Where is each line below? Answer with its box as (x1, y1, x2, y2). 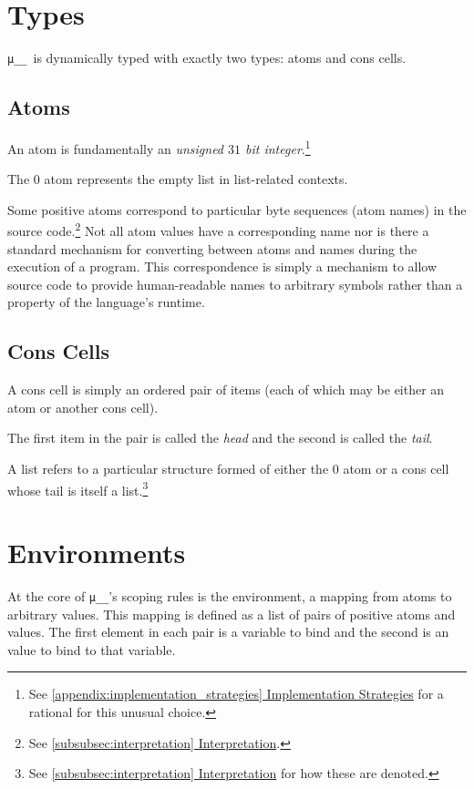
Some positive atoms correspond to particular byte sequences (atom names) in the (7, 200, 467, 219)
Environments (7, 534, 186, 571)
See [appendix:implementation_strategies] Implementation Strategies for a (28, 684, 444, 703)
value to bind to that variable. (7, 640, 176, 659)
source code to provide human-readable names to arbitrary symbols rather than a (7, 274, 463, 293)
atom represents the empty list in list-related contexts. (44, 169, 348, 189)
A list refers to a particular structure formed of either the (7, 459, 329, 478)
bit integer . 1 (245, 136, 311, 158)
